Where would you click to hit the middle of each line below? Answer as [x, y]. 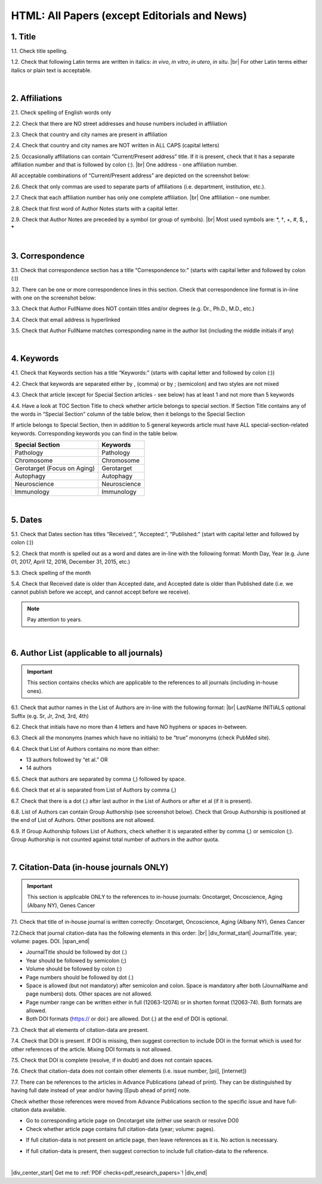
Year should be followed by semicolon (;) [76, 960]
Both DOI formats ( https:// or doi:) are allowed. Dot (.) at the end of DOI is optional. [127, 1019]
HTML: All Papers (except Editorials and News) [129, 16]
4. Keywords [35, 359]
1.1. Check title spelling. [39, 51]
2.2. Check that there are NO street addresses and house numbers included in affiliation [119, 123]
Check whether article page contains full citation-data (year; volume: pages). [120, 1129]
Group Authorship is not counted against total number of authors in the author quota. [115, 840]
